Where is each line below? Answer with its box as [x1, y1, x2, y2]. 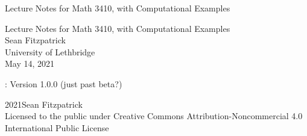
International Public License [5, 121, 109, 134]
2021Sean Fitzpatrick [5, 97, 83, 110]
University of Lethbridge [5, 45, 95, 58]
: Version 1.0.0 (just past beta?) [5, 77, 122, 90]
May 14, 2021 [5, 57, 55, 70]
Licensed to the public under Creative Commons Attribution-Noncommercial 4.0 [5, 110, 303, 122]
